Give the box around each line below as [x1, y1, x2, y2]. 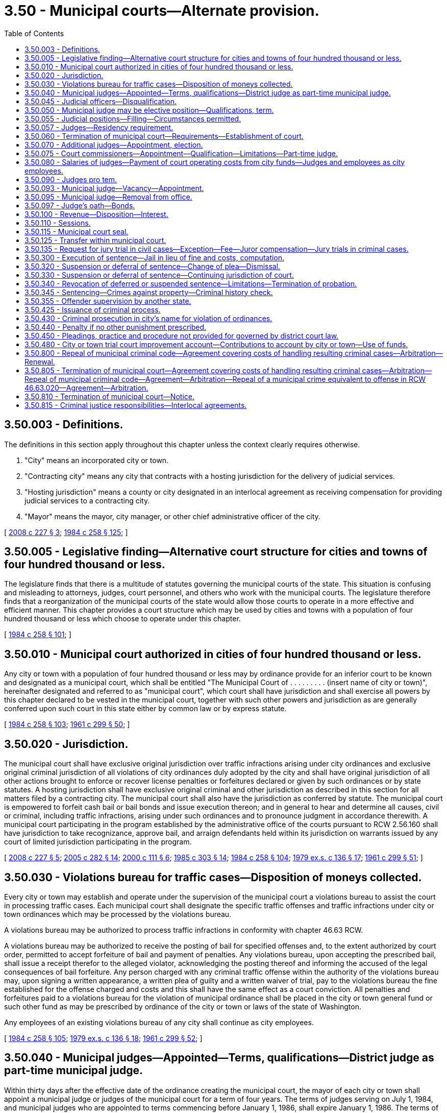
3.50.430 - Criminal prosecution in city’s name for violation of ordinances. [24, 313, 272, 323]
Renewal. [24, 357, 55, 366]
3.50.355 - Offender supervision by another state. [24, 296, 191, 305]
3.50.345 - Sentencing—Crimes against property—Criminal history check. [24, 287, 273, 297]
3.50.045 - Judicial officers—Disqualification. [24, 96, 177, 106]
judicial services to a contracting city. [24, 496, 150, 505]
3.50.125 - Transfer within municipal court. [24, 235, 166, 245]
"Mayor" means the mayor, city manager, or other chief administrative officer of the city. [24, 512, 320, 521]
